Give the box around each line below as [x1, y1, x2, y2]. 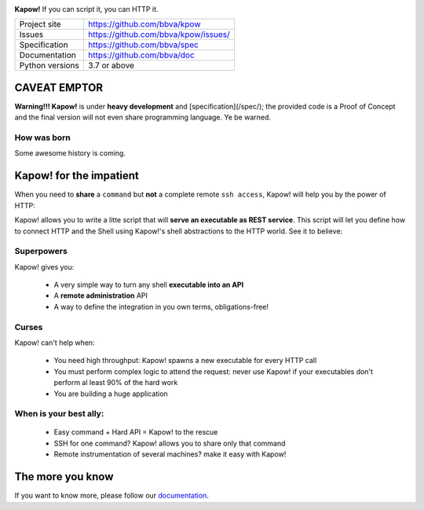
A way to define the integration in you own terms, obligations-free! [53, 302, 269, 311]
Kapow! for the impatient [14, 169, 139, 182]
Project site [19, 19, 62, 30]
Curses [14, 321, 43, 332]
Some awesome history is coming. [14, 149, 126, 158]
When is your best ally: [14, 409, 104, 420]
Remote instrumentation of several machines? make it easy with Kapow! [53, 449, 287, 459]
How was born [14, 132, 71, 143]
